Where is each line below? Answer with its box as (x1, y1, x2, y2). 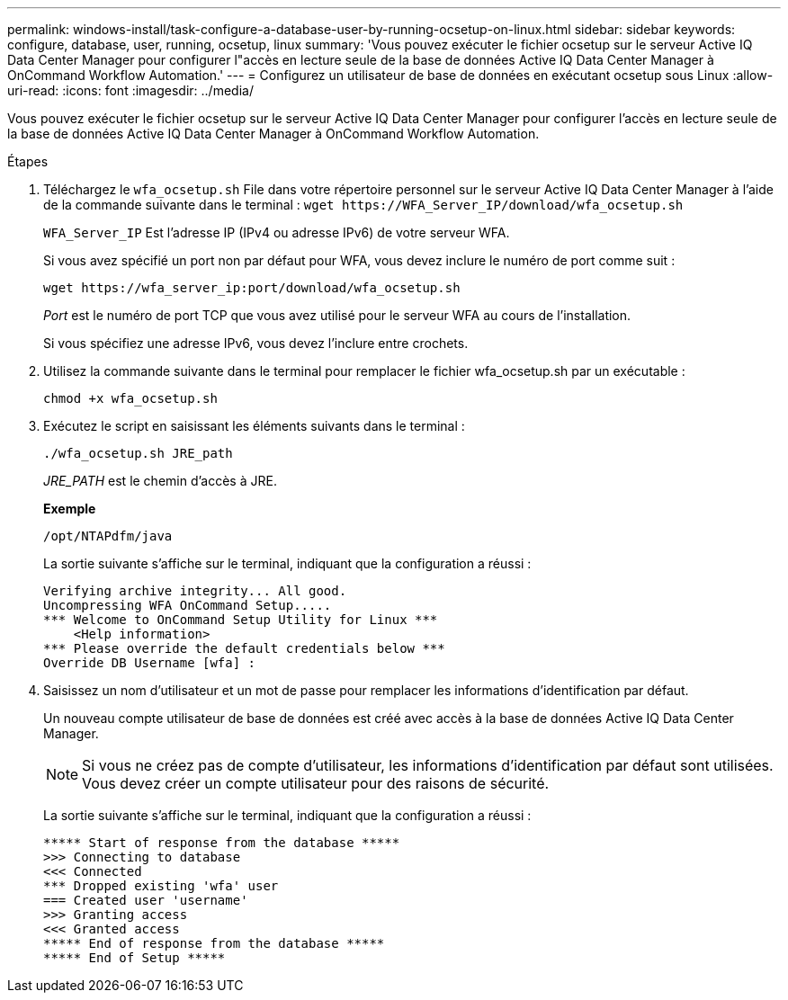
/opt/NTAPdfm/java (43, 529, 173, 543)
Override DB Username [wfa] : (43, 656, 256, 670)
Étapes (7, 154, 49, 169)
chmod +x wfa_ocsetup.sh (43, 391, 218, 406)
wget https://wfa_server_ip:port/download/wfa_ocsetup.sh (43, 281, 461, 295)
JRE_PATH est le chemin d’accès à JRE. (43, 473, 277, 488)
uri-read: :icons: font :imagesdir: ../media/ (7, 83, 254, 98)
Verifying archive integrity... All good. (43, 584, 347, 598)
